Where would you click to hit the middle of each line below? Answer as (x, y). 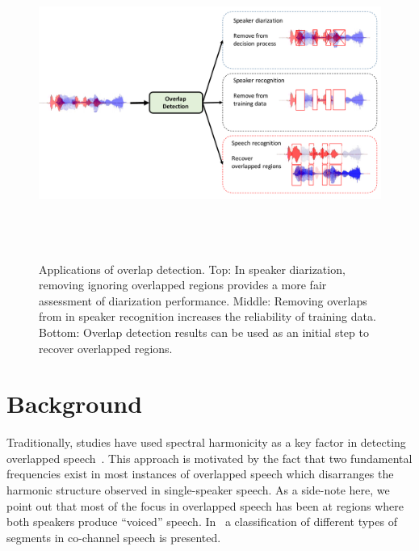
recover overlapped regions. (106, 348)
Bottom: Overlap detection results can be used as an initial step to (204, 332)
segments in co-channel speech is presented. (114, 537)
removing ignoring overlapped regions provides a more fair (183, 285)
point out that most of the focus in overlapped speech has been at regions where (205, 505)
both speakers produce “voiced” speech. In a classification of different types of (202, 522)
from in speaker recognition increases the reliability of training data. (207, 316)
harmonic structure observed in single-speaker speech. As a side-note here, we (198, 490)
